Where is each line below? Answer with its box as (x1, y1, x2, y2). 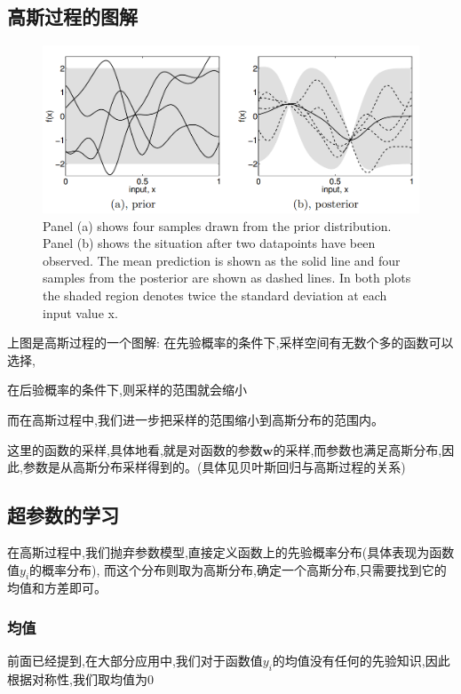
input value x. (43, 303, 118, 322)
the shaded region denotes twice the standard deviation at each (43, 286, 387, 305)
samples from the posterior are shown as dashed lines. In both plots (43, 268, 411, 287)
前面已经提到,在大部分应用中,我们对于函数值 (7, 651, 263, 670)
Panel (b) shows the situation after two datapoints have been (43, 234, 376, 252)
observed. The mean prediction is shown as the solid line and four (43, 251, 401, 269)
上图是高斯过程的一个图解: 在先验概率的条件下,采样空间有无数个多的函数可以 (7, 333, 454, 352)
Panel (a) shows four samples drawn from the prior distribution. (43, 216, 392, 235)
